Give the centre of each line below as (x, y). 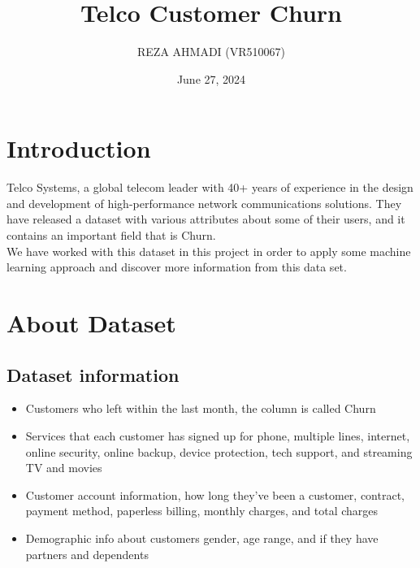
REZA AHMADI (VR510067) (211, 52)
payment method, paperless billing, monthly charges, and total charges (202, 511)
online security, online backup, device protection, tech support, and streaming (219, 451)
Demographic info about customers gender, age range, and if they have (202, 538)
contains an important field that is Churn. (111, 235)
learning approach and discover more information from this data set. (177, 267)
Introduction (79, 148)
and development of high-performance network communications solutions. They (204, 203)
